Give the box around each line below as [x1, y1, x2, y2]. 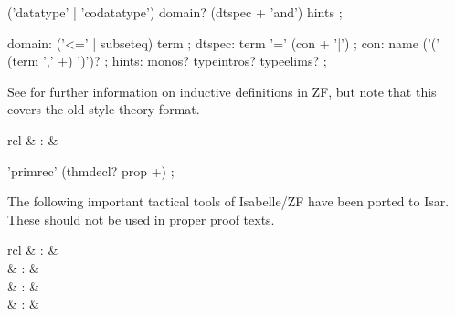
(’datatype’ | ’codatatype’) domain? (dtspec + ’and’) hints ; [7, 3, 343, 21]
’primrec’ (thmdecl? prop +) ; [7, 161, 175, 180]
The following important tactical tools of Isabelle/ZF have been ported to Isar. [7, 192, 450, 211]
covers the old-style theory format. [7, 100, 200, 119]
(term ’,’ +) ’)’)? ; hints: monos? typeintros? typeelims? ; [7, 51, 327, 70]
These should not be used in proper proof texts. [7, 209, 275, 228]
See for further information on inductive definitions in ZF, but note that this [7, 81, 437, 100]
